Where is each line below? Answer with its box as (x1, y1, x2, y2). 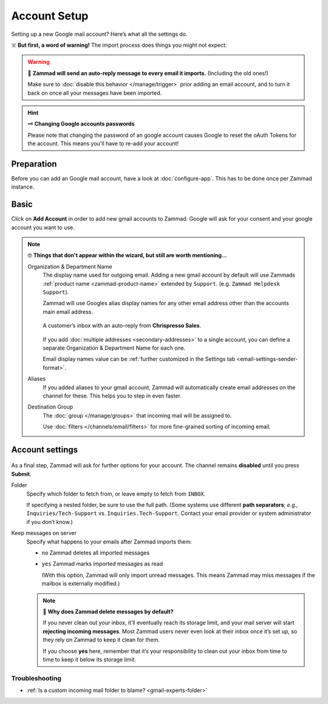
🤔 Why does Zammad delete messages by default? (43, 608, 174, 615)
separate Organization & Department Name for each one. (43, 344, 186, 351)
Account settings (11, 444, 78, 455)
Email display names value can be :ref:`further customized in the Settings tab (43, 356, 236, 363)
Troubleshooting (11, 674, 62, 682)
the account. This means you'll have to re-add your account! (27, 140, 179, 147)
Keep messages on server (11, 530, 77, 537)
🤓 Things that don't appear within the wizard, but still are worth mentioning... (27, 252, 227, 259)
